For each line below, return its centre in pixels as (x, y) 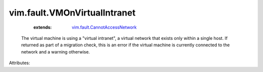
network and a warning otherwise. (56, 52)
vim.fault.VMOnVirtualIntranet (72, 13)
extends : (43, 27)
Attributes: (19, 63)
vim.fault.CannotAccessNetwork (104, 27)
